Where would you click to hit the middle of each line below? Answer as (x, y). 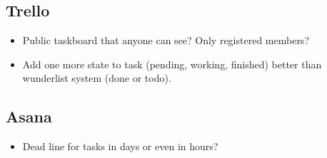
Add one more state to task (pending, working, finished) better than (172, 64)
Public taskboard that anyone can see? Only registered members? (166, 40)
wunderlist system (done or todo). (97, 78)
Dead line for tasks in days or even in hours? (120, 146)
